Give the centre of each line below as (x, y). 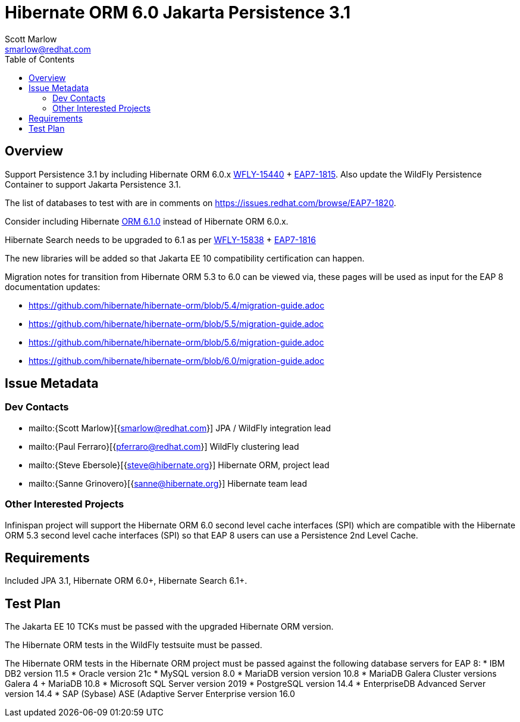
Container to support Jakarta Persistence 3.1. (93, 184)
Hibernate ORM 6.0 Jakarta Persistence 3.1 (178, 13)
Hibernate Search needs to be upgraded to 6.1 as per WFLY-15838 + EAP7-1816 (160, 239)
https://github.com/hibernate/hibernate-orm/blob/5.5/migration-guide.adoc (176, 323)
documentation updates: (53, 287)
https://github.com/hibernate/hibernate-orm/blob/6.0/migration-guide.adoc (176, 360)
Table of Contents (40, 59)
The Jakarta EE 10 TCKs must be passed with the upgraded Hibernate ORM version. (169, 627)
